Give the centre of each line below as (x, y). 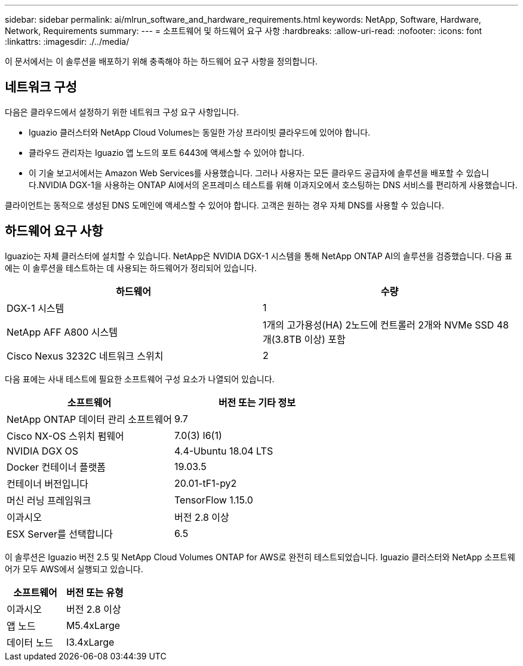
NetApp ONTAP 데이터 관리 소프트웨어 (89, 419)
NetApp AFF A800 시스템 (62, 332)
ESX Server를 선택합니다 (60, 534)
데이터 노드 (30, 642)
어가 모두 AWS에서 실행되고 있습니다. (74, 569)
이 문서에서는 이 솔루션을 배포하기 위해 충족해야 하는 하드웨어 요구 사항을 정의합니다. (161, 61)
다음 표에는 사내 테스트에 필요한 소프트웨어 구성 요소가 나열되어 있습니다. (140, 379)
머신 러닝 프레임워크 (49, 500)
